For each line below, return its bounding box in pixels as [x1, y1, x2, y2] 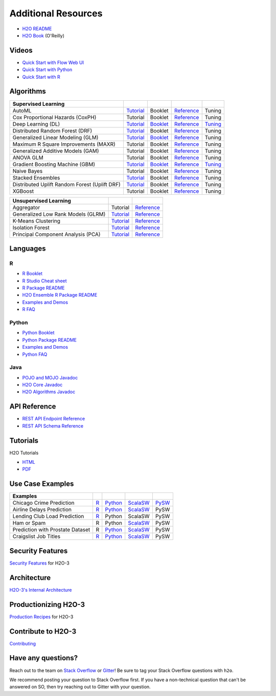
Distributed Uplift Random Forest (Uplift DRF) [12, 181, 121, 188]
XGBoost [12, 187, 34, 194]
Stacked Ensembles [12, 174, 60, 181]
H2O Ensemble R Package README [22, 292, 98, 298]
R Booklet [22, 271, 43, 277]
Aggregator [12, 204, 40, 211]
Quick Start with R [22, 74, 61, 80]
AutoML [12, 107, 32, 114]
